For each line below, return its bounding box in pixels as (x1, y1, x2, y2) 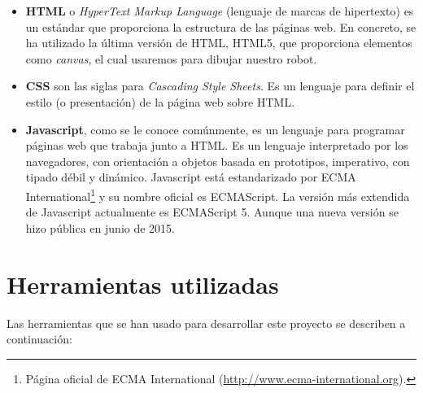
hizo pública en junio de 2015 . (25, 219, 176, 236)
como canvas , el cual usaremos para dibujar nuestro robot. (25, 50, 317, 67)
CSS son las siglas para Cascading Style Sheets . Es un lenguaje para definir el (25, 77, 415, 94)
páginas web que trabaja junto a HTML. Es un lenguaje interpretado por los (25, 137, 408, 154)
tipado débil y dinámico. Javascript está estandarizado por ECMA (25, 168, 356, 186)
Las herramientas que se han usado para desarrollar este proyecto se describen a (7, 314, 406, 331)
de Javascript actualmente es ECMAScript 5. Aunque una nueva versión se (25, 203, 399, 221)
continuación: (7, 330, 72, 347)
